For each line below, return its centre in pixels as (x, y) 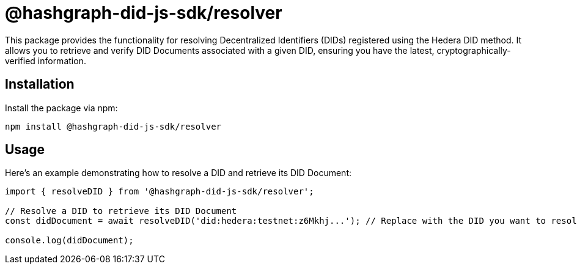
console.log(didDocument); (69, 241)
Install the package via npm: (61, 108)
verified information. (46, 61)
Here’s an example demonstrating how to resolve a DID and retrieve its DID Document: (178, 173)
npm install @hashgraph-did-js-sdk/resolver (113, 126)
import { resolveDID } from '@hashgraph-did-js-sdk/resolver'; (160, 192)
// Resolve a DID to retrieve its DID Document (121, 211)
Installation (40, 84)
